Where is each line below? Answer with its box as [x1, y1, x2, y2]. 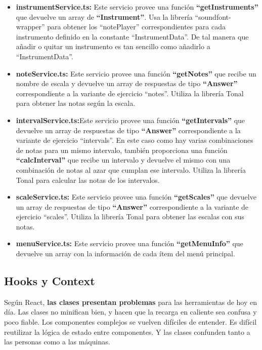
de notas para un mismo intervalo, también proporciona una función [16, 144, 228, 155]
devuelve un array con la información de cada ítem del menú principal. [16, 248, 235, 259]
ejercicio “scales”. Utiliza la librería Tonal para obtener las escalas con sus [16, 211, 244, 222]
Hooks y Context [4, 273, 95, 289]
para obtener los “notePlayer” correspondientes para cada [47, 21, 226, 32]
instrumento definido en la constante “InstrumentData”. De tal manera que [16, 31, 249, 42]
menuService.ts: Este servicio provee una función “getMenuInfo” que [16, 238, 243, 249]
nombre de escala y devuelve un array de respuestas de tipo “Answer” [16, 78, 238, 89]
